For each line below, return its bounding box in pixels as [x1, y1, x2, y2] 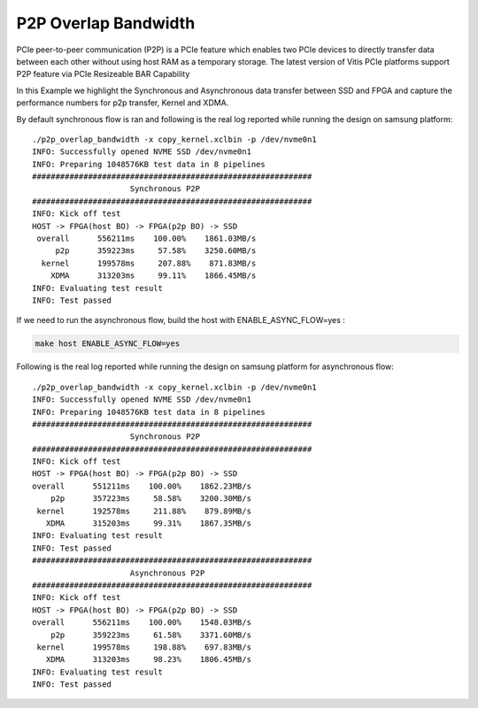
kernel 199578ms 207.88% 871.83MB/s [41, 258, 257, 268]
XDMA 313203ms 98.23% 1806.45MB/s [45, 655, 252, 665]
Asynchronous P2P [129, 567, 205, 578]
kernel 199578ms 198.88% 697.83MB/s [36, 642, 252, 652]
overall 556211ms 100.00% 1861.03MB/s [36, 234, 257, 243]
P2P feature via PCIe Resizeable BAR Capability [16, 69, 190, 80]
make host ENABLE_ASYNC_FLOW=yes [35, 339, 181, 349]
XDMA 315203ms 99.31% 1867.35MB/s [45, 519, 252, 528]
